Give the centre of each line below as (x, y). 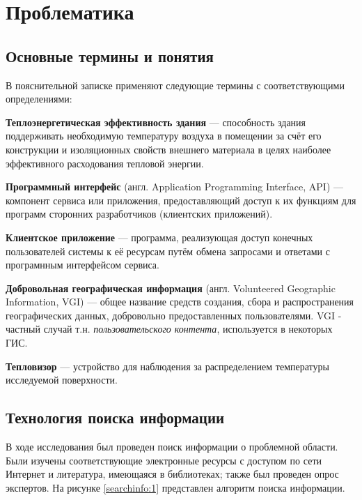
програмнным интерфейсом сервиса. (82, 265)
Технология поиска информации (115, 417)
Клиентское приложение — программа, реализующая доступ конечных (159, 237)
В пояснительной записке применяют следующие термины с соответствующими (175, 85)
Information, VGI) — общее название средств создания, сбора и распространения (180, 302)
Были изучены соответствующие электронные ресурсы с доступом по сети (164, 460)
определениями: (39, 99)
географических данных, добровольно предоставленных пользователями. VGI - (174, 315)
